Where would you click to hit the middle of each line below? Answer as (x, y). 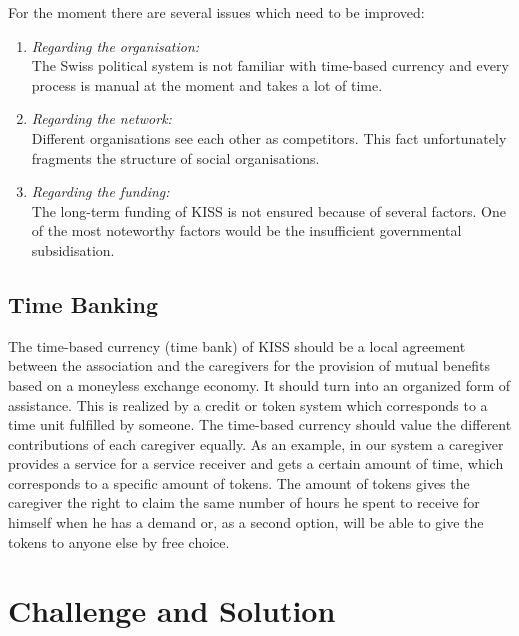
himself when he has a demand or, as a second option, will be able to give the (246, 522)
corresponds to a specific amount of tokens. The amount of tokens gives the (239, 482)
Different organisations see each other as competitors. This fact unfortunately (269, 137)
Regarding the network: (101, 118)
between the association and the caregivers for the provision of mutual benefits (249, 365)
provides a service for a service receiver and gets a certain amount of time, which (256, 463)
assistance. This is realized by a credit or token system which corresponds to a (248, 404)
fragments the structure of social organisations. (175, 157)
